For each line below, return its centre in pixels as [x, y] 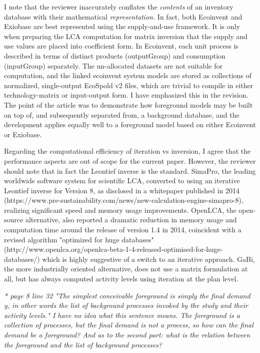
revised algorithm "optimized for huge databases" [79, 239]
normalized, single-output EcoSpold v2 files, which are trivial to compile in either [129, 85]
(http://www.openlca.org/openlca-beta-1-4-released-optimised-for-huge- [113, 249]
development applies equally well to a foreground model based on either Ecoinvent [130, 124]
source [14, 220]
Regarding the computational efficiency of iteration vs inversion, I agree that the [127, 151]
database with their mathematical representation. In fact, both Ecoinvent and [123, 16]
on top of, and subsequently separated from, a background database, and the [122, 114]
